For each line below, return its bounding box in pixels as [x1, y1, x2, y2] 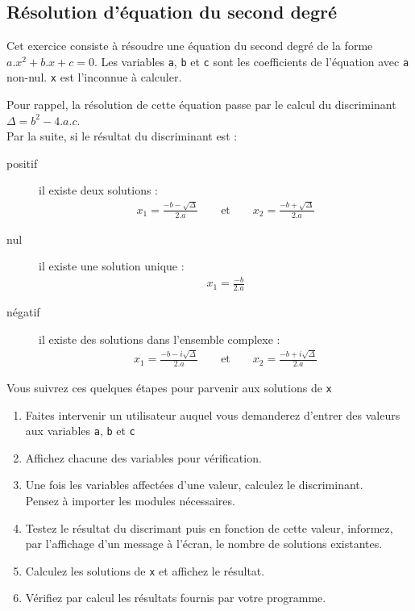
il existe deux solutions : [39, 182, 159, 199]
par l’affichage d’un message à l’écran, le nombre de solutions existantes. [25, 535, 383, 552]
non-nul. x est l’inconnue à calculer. [6, 69, 182, 86]
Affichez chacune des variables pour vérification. [25, 449, 262, 466]
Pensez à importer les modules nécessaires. [25, 492, 235, 509]
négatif [6, 303, 40, 320]
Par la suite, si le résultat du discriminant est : [6, 128, 238, 144]
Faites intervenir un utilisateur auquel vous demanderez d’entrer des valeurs [25, 406, 400, 423]
